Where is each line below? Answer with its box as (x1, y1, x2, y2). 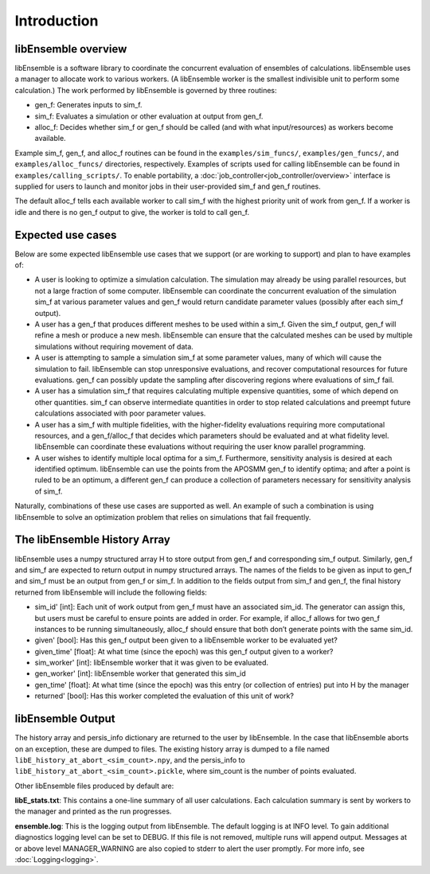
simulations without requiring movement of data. (34, 341, 194, 351)
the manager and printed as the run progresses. (14, 806, 172, 816)
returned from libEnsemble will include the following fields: (14, 587, 207, 597)
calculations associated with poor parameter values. (34, 408, 206, 418)
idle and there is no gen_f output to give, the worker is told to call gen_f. (14, 207, 250, 217)
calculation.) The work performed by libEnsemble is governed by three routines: (14, 85, 278, 95)
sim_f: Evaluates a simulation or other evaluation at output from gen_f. (34, 111, 264, 121)
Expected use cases (14, 228, 117, 242)
